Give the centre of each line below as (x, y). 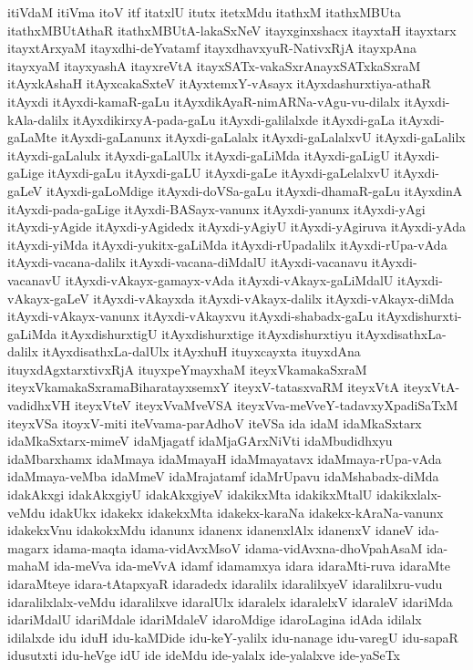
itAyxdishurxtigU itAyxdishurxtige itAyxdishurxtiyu (206, 333)
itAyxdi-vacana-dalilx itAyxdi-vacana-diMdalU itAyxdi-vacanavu (188, 262)
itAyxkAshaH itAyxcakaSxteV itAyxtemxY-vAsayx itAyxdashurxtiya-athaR (219, 83)
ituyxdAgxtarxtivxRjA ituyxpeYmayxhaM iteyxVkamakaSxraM (187, 369)
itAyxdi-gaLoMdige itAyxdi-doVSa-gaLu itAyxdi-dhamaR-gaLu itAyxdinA (254, 190)
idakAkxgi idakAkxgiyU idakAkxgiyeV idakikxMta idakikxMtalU (190, 495)
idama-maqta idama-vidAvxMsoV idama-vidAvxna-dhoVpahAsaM (238, 547)
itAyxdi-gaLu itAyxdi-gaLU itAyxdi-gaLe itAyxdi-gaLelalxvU (219, 173)
